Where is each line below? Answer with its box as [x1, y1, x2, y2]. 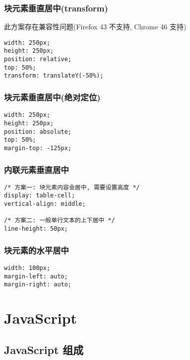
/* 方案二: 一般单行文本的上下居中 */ [4, 217, 115, 224]
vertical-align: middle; [4, 200, 86, 208]
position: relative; [4, 56, 72, 63]
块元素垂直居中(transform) [4, 1, 108, 14]
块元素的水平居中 [4, 244, 69, 256]
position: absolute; [4, 128, 72, 135]
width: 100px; [4, 264, 51, 271]
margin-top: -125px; [4, 144, 72, 152]
